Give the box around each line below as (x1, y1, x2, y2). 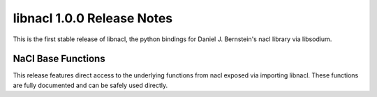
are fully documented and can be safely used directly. (13, 81, 168, 89)
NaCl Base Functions (13, 53, 105, 65)
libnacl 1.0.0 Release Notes (13, 10, 173, 26)
